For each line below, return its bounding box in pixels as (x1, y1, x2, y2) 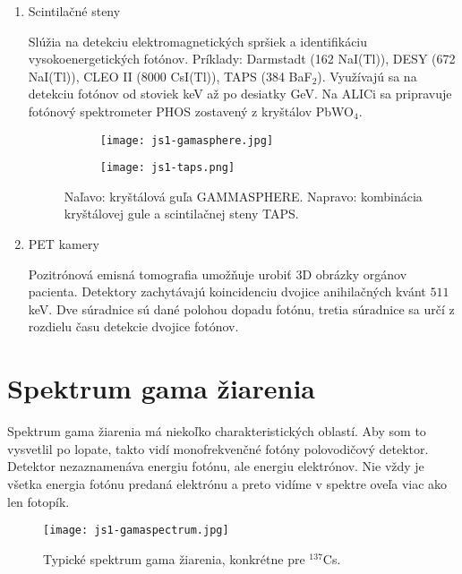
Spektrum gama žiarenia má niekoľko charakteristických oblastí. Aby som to (7, 422, 426, 441)
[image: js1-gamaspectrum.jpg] (43, 524, 229, 537)
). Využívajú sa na (317, 66, 417, 85)
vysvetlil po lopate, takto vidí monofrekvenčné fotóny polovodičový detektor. (7, 439, 429, 458)
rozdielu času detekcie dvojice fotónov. (28, 317, 239, 336)
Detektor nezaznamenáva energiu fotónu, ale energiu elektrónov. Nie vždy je (7, 457, 424, 475)
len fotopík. (7, 492, 70, 510)
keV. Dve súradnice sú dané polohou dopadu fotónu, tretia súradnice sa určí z (28, 299, 455, 318)
